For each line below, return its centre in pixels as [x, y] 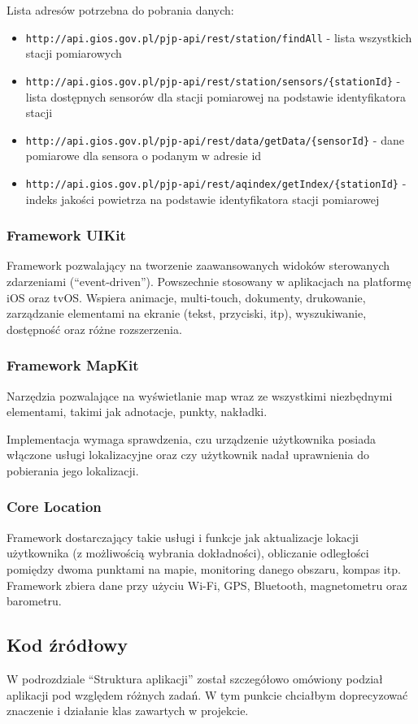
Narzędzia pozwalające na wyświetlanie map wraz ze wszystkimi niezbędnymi [200, 395]
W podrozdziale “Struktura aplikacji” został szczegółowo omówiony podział [195, 678]
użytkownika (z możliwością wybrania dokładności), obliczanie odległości [188, 553]
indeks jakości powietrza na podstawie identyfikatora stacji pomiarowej [202, 199]
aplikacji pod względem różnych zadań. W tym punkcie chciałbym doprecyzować [207, 694]
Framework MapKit [73, 365]
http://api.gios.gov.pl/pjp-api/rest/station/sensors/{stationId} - [213, 80]
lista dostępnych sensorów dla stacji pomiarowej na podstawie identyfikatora [216, 96]
